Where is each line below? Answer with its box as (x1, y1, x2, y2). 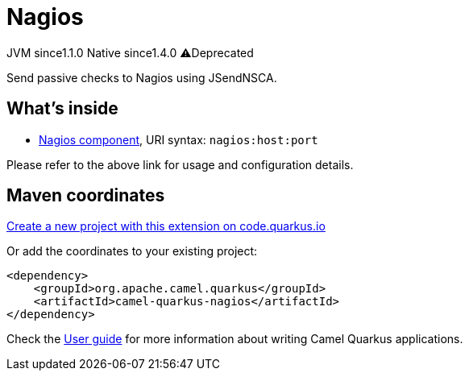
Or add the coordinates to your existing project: (6, 244, 258, 259)
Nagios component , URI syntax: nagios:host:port (39, 132, 318, 147)
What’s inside (6, 98, 118, 119)
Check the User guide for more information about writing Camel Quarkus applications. (6, 332, 463, 346)
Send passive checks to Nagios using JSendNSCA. (6, 70, 277, 85)
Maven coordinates (6, 185, 165, 206)
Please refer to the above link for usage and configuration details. (6, 157, 354, 172)
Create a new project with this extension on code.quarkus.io (6, 219, 326, 234)
